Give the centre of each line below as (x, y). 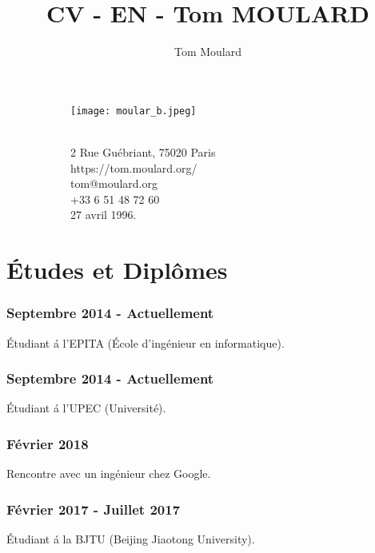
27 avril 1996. (104, 215)
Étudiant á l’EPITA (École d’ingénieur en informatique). (146, 342)
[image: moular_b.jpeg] (134, 111)
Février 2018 (48, 443)
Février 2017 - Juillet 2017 (94, 509)
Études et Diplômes (117, 270)
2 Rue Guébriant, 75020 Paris (143, 151)
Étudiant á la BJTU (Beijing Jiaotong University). (131, 538)
